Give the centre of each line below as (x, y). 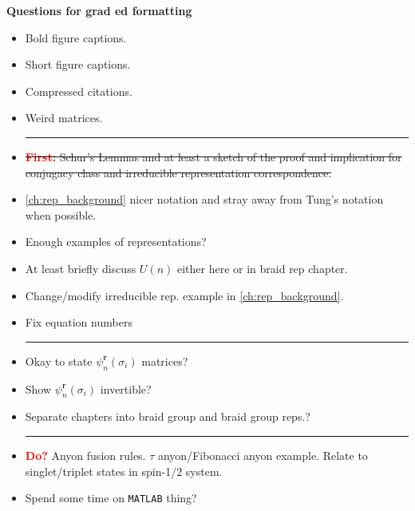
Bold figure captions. (76, 37)
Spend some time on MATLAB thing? (111, 498)
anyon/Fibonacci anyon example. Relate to (263, 455)
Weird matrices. (64, 118)
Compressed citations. (79, 91)
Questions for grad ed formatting (99, 10)
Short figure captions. (78, 64)
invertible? (126, 388)
